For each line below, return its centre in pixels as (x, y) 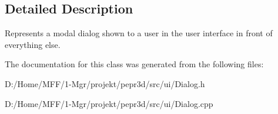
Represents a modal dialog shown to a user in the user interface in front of (139, 33)
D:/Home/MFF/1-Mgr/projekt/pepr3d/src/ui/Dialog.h (105, 83)
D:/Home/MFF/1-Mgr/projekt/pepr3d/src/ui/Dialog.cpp (109, 103)
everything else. (33, 44)
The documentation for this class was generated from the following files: (134, 64)
